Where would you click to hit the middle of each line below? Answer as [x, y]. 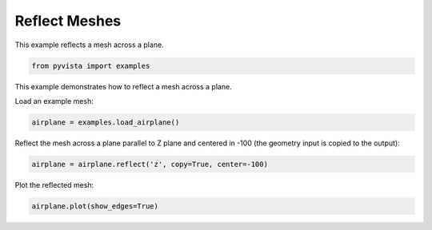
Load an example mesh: [54, 101]
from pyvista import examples [91, 65]
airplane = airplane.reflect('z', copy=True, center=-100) [150, 164]
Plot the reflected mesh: [54, 184]
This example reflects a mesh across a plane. [89, 45]
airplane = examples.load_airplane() [106, 122]
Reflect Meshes [68, 21]
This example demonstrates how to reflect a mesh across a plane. [123, 86]
